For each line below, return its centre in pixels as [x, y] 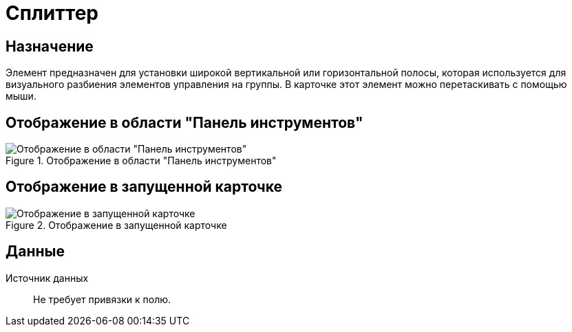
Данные [35, 252]
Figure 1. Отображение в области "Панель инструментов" [141, 161]
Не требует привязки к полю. [102, 299]
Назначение [50, 46]
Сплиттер [52, 13]
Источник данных [47, 278]
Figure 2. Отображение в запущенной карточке [116, 225]
